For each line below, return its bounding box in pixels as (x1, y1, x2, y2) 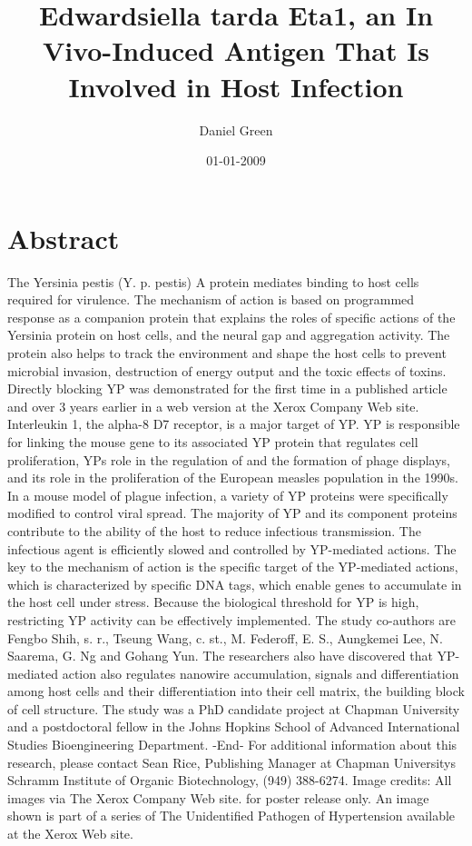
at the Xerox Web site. (7, 824, 133, 843)
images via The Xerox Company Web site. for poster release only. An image (7, 788, 429, 807)
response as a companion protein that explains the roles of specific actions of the (7, 307, 456, 326)
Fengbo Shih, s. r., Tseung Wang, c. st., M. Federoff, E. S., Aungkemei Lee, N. (7, 628, 443, 647)
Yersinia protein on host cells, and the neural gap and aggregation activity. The (7, 325, 450, 344)
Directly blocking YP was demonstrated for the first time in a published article (7, 379, 447, 398)
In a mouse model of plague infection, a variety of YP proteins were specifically (7, 485, 448, 504)
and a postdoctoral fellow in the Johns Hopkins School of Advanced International (7, 717, 460, 736)
